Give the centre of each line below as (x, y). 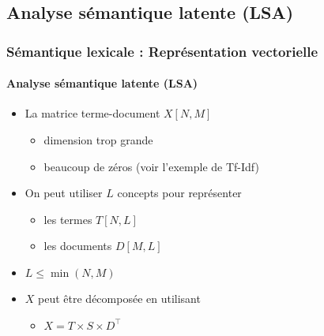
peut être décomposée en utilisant (119, 298)
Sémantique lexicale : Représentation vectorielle (162, 51)
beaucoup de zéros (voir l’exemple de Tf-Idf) (151, 166)
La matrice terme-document (92, 113)
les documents (78, 246)
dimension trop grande (98, 140)
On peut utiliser (64, 193)
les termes (68, 219)
